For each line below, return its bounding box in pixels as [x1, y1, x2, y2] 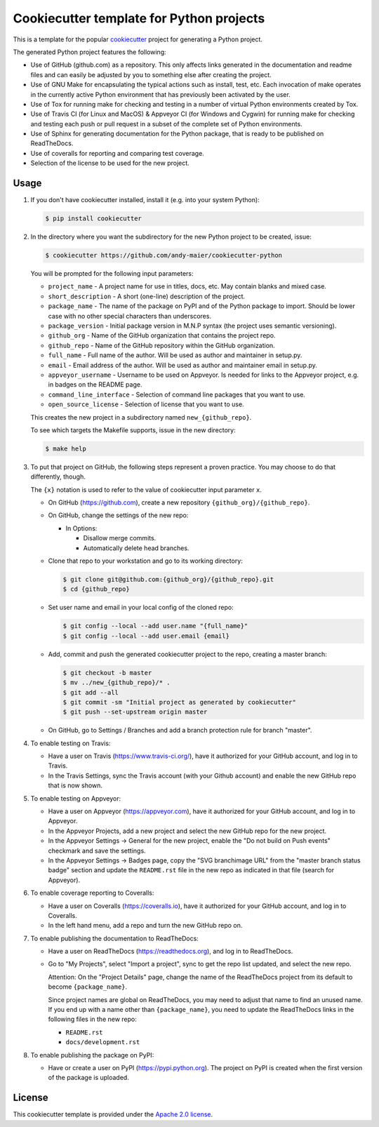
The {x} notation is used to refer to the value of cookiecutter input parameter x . [30, 485, 262, 494]
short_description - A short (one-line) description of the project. [48, 292, 246, 300]
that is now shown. [48, 781, 103, 789]
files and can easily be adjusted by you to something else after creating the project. [30, 70, 272, 79]
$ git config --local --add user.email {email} [62, 632, 230, 640]
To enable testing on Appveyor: [30, 794, 121, 803]
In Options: [65, 524, 98, 533]
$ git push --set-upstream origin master [62, 708, 208, 716]
